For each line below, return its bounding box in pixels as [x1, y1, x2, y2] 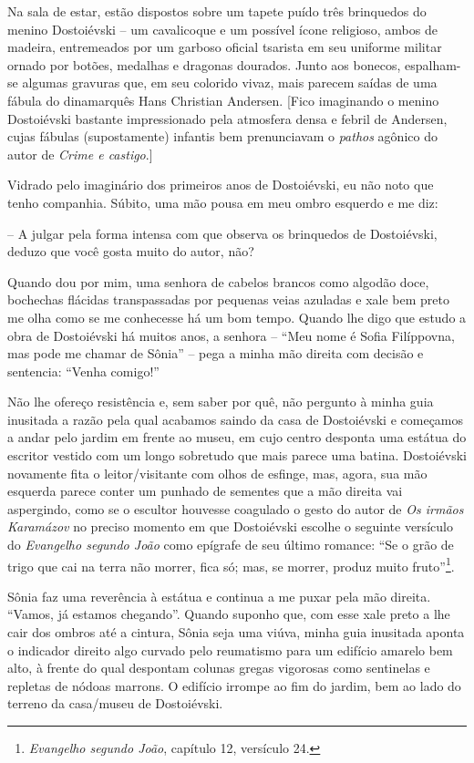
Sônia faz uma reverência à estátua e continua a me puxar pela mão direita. [7, 586, 431, 605]
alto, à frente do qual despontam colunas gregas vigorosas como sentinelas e [7, 658, 430, 677]
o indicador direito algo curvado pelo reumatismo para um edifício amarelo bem [7, 640, 453, 659]
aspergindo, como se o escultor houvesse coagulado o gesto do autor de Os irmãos [7, 499, 464, 518]
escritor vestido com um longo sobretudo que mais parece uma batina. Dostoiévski [7, 446, 467, 465]
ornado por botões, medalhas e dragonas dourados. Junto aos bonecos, [7, 55, 401, 74]
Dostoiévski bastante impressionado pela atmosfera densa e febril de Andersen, [7, 108, 448, 128]
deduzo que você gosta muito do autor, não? [7, 242, 254, 261]
